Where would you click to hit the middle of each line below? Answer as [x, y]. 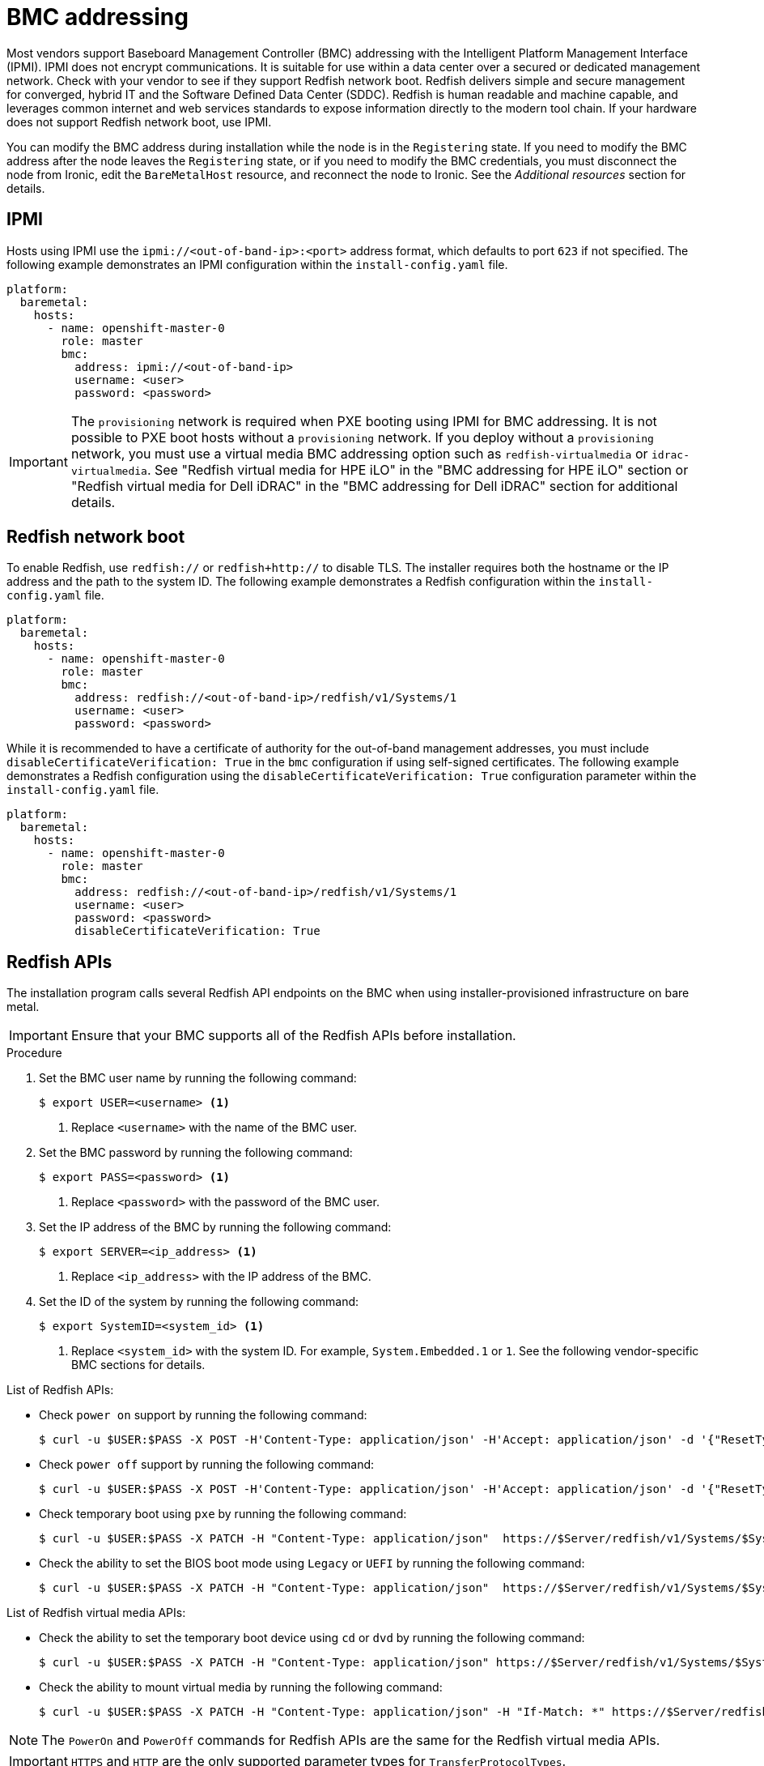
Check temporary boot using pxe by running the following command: [223, 1514]
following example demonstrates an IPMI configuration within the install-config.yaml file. [257, 264]
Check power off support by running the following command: [207, 1465]
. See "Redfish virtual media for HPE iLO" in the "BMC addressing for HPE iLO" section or [418, 469]
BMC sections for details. [138, 1365]
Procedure [34, 1053]
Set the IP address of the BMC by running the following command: [215, 1227]
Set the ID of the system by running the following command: [199, 1302]
